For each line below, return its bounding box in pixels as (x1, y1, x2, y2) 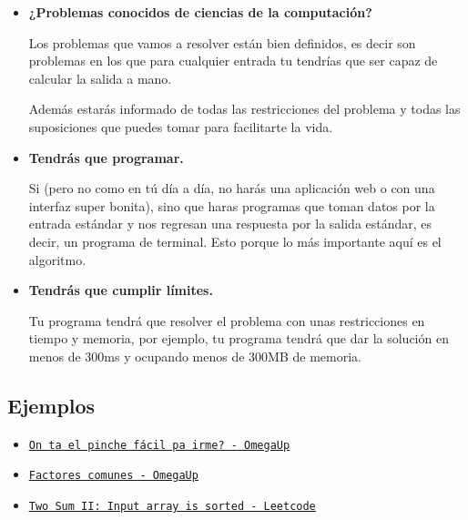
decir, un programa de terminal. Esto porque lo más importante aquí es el (28, 231, 442, 250)
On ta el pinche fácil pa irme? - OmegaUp (28, 438, 290, 452)
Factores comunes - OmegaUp (28, 469, 198, 483)
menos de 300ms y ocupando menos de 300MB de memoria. (28, 346, 361, 365)
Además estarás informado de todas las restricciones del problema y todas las (28, 99, 461, 118)
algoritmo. (28, 250, 86, 269)
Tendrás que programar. (28, 148, 184, 167)
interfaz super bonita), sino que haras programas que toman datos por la (28, 196, 435, 215)
